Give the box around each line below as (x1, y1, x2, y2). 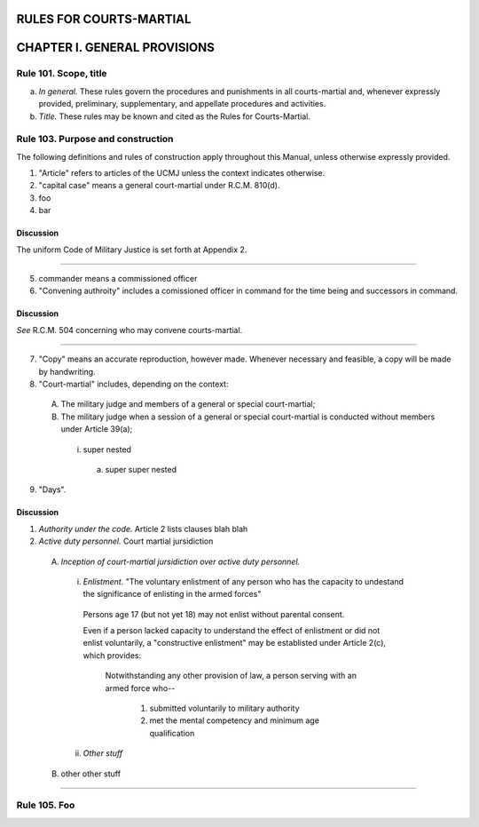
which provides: (82, 649, 142, 661)
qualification (149, 728, 195, 738)
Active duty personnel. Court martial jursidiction (38, 536, 214, 546)
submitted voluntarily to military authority (149, 703, 301, 714)
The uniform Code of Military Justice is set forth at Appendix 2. (16, 244, 247, 255)
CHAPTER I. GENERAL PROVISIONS (16, 40, 215, 55)
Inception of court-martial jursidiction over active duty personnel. (60, 556, 301, 567)
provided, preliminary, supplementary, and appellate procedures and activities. (38, 99, 326, 109)
